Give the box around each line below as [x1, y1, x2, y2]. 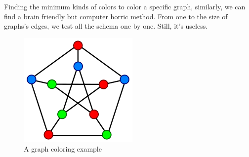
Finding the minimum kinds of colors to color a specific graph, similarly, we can [4, 1, 246, 11]
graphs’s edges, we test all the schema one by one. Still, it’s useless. [4, 21, 208, 31]
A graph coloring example [24, 144, 102, 154]
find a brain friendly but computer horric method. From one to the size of [4, 11, 228, 21]
